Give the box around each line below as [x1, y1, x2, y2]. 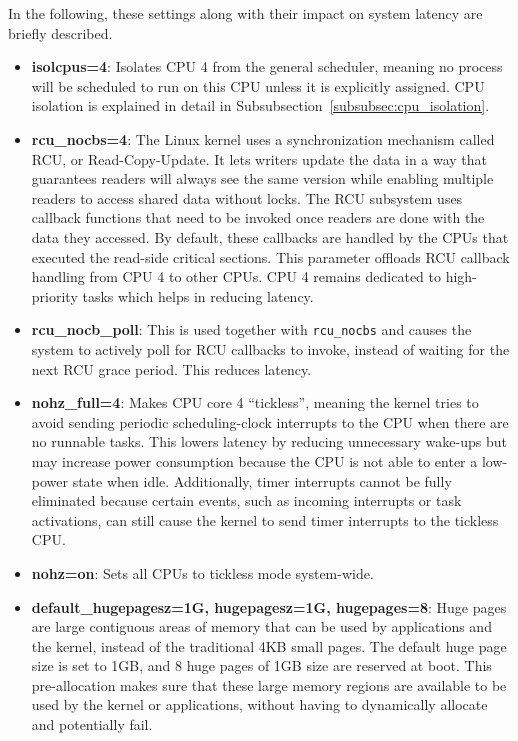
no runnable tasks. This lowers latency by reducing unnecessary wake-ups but [31, 431, 507, 452]
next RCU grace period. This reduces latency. [31, 358, 312, 379]
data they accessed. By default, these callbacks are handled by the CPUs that [31, 226, 509, 247]
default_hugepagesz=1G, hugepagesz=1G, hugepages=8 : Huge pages [31, 596, 507, 617]
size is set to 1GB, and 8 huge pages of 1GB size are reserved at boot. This [31, 655, 492, 676]
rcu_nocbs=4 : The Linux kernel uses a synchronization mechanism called [31, 128, 495, 149]
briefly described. [8, 22, 113, 43]
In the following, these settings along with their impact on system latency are [8, 3, 483, 23]
